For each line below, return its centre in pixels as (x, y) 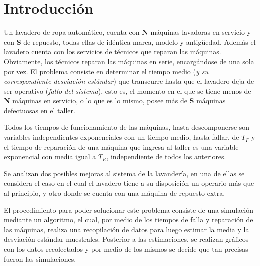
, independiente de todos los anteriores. (166, 157)
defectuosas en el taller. (40, 110)
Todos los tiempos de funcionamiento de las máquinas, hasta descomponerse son (127, 127)
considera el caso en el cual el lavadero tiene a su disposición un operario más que (129, 183)
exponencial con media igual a (50, 157)
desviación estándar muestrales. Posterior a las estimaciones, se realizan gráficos (126, 239)
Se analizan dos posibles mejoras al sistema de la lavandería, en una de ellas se (124, 173)
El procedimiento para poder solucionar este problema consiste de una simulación (129, 210)
